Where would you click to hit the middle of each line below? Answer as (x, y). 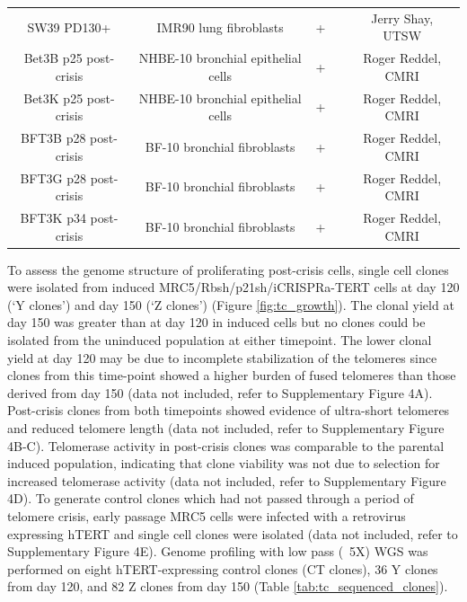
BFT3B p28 (53, 138)
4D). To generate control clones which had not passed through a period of (211, 498)
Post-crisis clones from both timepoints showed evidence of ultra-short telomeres (229, 410)
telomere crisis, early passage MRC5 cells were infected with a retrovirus (207, 515)
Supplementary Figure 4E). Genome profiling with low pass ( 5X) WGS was (218, 551)
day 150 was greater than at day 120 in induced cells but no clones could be (216, 322)
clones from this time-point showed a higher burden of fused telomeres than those (232, 375)
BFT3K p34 (53, 217)
